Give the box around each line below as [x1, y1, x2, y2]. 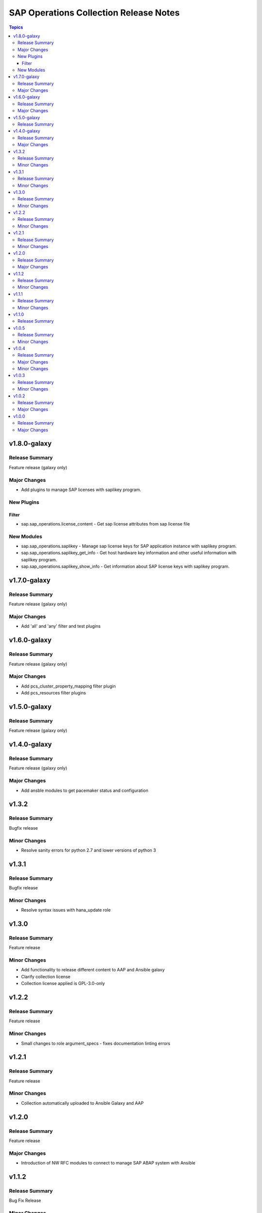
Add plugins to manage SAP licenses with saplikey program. [21, 487, 142, 492]
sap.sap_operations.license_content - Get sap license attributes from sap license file [21, 521, 190, 526]
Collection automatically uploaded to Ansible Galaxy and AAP [21, 1100, 144, 1106]
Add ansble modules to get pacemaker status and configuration [21, 787, 148, 793]
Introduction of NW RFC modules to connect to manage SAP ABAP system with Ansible [21, 1160, 196, 1166]
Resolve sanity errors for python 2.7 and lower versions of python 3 [21, 847, 156, 853]
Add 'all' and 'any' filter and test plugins [21, 623, 101, 629]
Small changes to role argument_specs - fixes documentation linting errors [21, 1040, 171, 1046]
